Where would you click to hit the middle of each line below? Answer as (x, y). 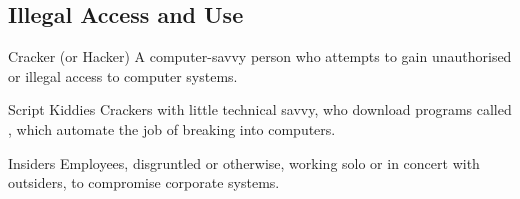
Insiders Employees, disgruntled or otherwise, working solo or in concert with (244, 162)
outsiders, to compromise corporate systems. (144, 182)
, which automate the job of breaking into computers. (172, 128)
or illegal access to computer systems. (123, 75)
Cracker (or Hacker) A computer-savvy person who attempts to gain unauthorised (260, 56)
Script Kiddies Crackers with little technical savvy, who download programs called (260, 109)
